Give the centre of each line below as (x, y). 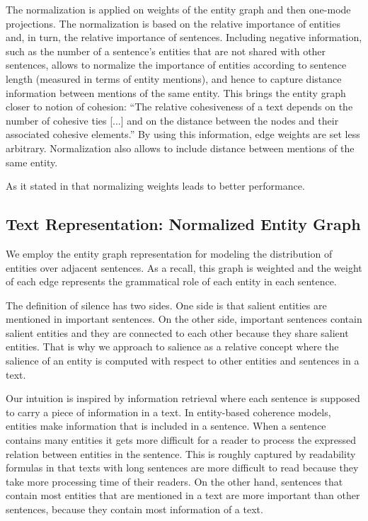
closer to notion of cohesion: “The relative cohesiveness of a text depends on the (179, 107)
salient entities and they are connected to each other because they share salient (177, 332)
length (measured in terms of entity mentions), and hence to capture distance (174, 78)
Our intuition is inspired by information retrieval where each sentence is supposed (183, 398)
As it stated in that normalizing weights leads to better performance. (155, 186)
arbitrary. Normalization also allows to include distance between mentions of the (180, 148)
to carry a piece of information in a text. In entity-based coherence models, (168, 412)
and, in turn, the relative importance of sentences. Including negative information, (184, 37)
